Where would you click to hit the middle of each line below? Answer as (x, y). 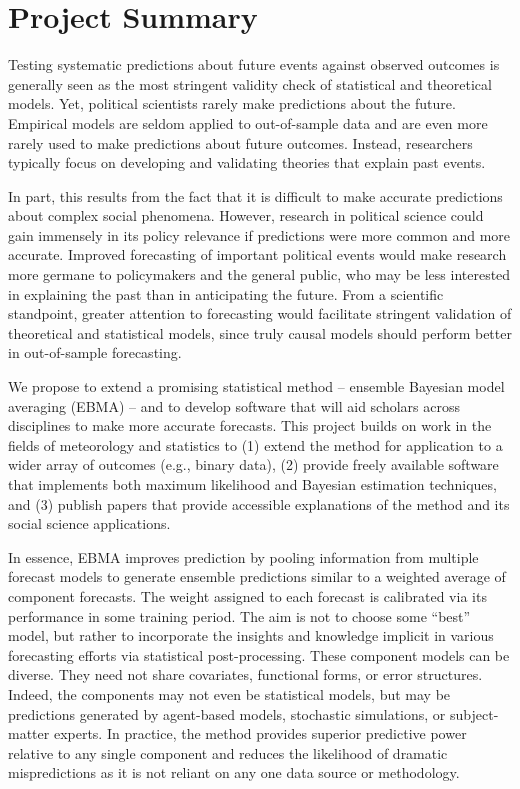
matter (29, 733)
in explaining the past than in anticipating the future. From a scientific (226, 293)
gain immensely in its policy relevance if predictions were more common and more (259, 234)
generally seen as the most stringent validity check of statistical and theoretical (250, 83)
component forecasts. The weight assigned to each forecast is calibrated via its (247, 595)
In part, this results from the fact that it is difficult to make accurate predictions (255, 195)
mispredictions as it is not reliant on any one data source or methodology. (234, 772)
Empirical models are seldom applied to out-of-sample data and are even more (248, 122)
